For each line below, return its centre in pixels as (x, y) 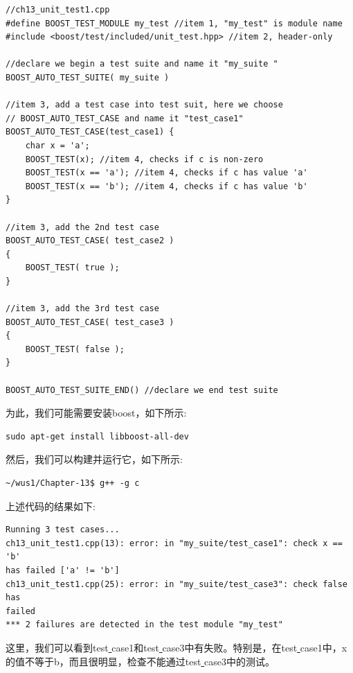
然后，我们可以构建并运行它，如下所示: (94, 459)
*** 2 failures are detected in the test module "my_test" (144, 625)
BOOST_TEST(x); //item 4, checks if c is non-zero (144, 159)
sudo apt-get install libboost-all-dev (97, 436)
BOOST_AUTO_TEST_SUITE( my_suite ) (88, 77)
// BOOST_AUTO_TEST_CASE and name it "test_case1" (125, 118)
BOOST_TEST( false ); (75, 349)
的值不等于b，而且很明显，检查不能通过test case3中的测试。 (141, 661)
